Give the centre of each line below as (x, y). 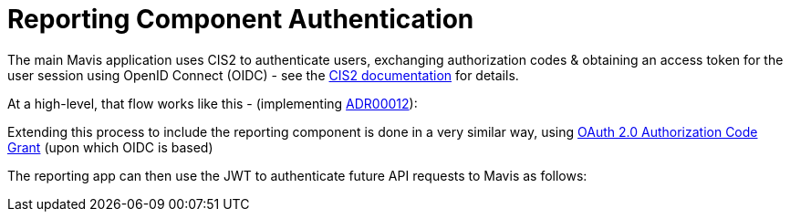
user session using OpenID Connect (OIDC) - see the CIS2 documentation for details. (263, 75)
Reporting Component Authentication (241, 19)
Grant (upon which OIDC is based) (110, 147)
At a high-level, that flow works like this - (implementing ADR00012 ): (213, 103)
